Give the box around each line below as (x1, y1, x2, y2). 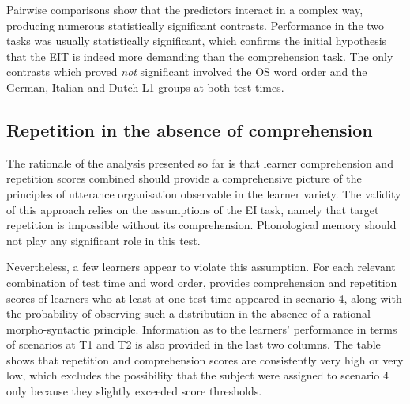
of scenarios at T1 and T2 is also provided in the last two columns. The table (6, 336, 381, 353)
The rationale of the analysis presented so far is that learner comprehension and (6, 154, 393, 171)
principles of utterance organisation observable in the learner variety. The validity (6, 185, 401, 202)
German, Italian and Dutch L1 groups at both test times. (6, 78, 284, 95)
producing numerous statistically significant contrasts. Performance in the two (6, 17, 385, 33)
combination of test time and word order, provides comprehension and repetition (6, 274, 397, 290)
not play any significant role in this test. (6, 232, 201, 248)
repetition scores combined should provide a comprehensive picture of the (6, 170, 362, 187)
